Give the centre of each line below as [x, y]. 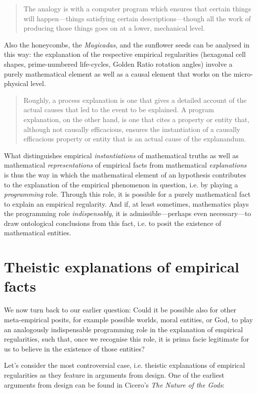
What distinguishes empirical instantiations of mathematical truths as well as [121, 155]
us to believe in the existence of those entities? [74, 348]
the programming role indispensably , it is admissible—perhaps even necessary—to [128, 213]
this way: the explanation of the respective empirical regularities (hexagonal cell [125, 54]
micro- [243, 73]
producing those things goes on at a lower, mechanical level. [114, 28]
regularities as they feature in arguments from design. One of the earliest [114, 374]
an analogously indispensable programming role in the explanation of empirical [124, 329]
